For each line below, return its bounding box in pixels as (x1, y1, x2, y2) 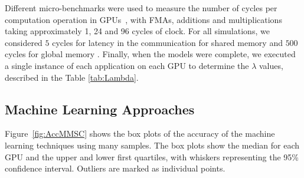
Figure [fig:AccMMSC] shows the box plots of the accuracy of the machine (5, 127, 275, 140)
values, (259, 59, 283, 71)
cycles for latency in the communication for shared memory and (52, 36, 283, 48)
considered (5, 36, 43, 48)
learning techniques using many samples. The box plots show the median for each (5, 139, 300, 151)
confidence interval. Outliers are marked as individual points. (5, 162, 225, 174)
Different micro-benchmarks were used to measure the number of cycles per (5, 2, 277, 14)
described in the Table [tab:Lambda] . (5, 71, 139, 83)
